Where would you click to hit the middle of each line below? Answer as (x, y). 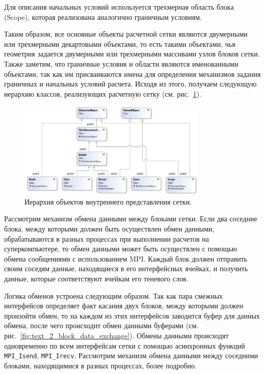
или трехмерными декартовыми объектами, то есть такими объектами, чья (120, 44)
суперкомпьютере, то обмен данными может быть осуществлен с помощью (121, 249)
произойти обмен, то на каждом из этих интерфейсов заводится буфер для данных (132, 315)
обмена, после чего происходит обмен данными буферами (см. (101, 325)
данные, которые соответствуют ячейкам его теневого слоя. (96, 278)
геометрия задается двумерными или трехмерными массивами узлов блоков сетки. (132, 54)
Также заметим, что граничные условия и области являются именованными (121, 63)
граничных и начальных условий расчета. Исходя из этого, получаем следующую (130, 84)
